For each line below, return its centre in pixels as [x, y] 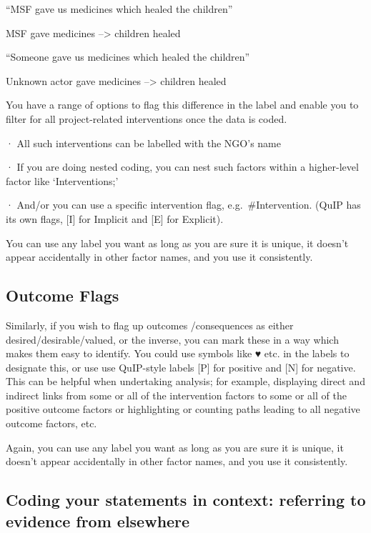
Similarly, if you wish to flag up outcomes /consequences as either [150, 325]
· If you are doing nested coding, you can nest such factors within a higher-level [182, 167]
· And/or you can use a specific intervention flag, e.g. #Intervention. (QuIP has [183, 205]
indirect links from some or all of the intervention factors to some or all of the [176, 395]
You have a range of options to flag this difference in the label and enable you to [182, 105]
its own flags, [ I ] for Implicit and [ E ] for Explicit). [115, 218]
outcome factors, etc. [51, 423]
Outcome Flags [63, 295]
